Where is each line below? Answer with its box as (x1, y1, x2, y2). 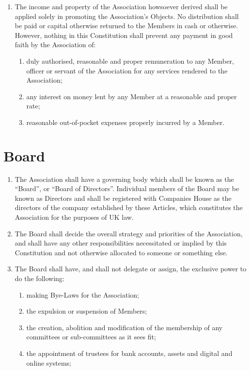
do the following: (15, 273, 64, 283)
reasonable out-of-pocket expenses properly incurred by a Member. (26, 117, 225, 127)
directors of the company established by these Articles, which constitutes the (15, 202, 243, 212)
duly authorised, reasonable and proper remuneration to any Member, (26, 55, 234, 66)
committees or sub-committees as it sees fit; (26, 332, 156, 342)
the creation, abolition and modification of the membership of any (26, 322, 223, 332)
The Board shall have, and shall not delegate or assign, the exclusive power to (15, 264, 247, 274)
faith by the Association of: (15, 39, 96, 50)
